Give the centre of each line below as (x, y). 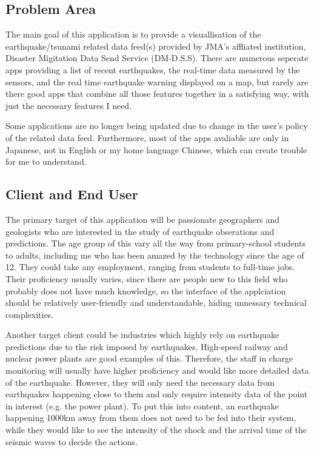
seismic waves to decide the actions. (72, 441)
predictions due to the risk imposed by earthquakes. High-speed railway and (147, 346)
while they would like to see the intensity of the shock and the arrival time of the (156, 430)
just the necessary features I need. (69, 105)
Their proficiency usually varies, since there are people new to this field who (147, 278)
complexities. (30, 314)
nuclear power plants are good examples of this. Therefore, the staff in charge (149, 358)
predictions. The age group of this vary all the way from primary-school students (155, 243)
